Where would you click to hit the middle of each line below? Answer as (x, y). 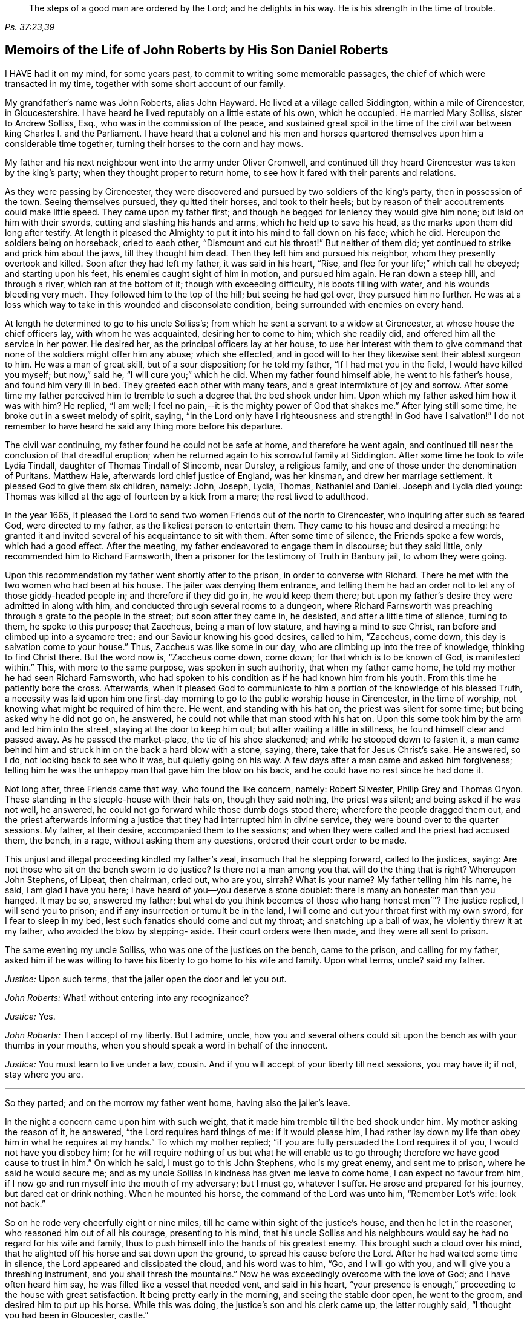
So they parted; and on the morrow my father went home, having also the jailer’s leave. (178, 1102)
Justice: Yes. (30, 1016)
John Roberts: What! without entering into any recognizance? (127, 997)
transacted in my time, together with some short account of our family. (145, 83)
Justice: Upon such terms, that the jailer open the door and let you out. (146, 979)
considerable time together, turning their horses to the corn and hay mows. (154, 143)
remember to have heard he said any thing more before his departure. (144, 426)
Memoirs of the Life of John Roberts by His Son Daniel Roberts (197, 50)
